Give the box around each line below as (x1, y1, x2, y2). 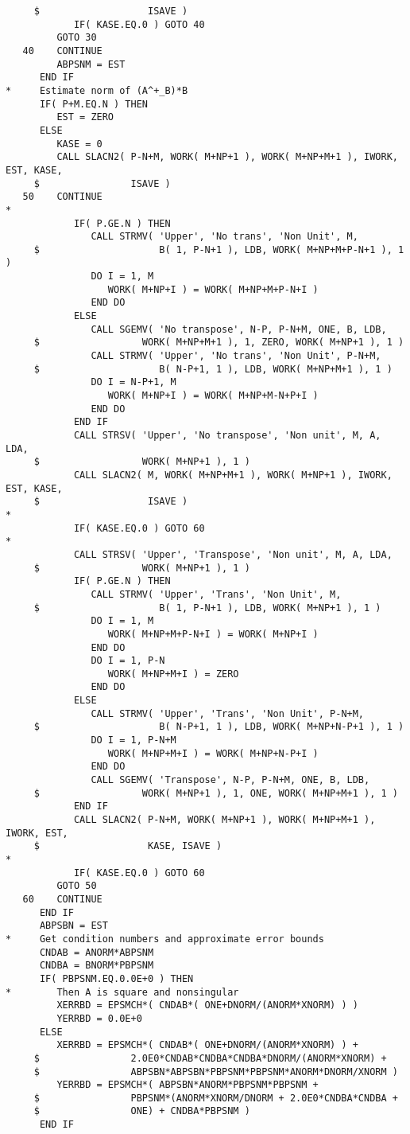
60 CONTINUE (22, 893, 102, 905)
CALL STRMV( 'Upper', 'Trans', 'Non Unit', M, (91, 588, 342, 600)
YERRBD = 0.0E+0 (56, 1012, 142, 1024)
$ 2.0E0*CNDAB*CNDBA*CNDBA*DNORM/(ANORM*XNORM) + (33, 1052, 387, 1064)
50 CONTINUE (22, 191, 102, 203)
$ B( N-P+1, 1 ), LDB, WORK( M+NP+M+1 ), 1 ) (33, 363, 393, 375)
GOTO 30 (56, 32, 97, 44)
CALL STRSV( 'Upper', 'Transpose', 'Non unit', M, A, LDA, (73, 548, 393, 560)
